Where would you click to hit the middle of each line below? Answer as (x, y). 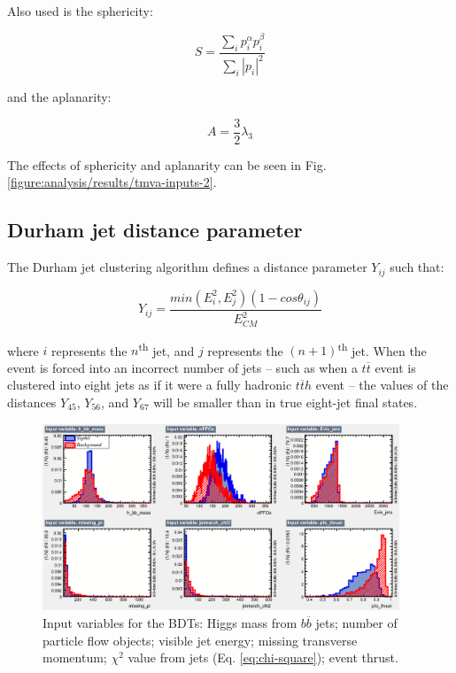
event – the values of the (382, 385)
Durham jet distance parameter (155, 230)
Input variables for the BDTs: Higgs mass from (170, 622)
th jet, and (166, 349)
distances (32, 402)
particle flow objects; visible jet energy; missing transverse (200, 640)
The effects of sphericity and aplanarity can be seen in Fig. (167, 164)
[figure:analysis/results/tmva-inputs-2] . (112, 182)
